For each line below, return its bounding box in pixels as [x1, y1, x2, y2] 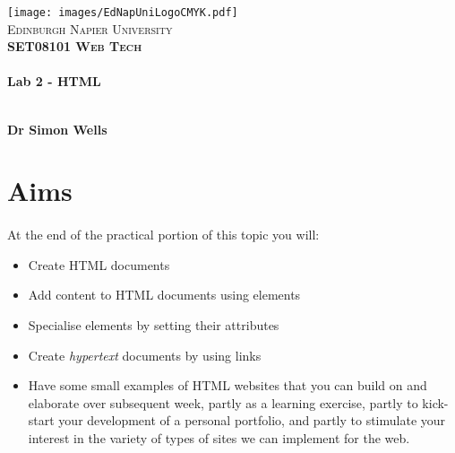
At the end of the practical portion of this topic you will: [7, 225, 320, 244]
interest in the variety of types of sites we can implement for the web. [28, 428, 410, 447]
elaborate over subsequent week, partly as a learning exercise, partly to [28, 393, 418, 412]
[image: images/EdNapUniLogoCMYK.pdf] [7, 6, 238, 19]
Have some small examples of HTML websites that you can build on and [28, 376, 427, 395]
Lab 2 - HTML [7, 72, 101, 91]
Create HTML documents [28, 255, 170, 274]
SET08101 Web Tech [7, 37, 142, 56]
